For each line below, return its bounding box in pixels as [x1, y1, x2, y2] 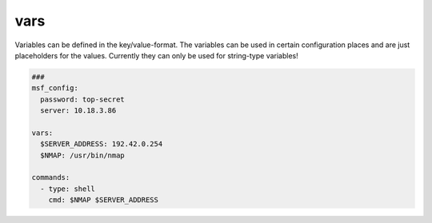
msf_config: [31, 84, 79, 93]
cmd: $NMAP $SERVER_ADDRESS [48, 196, 159, 205]
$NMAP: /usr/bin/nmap [40, 150, 126, 160]
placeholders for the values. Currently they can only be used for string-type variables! [14, 50, 299, 60]
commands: [31, 173, 70, 182]
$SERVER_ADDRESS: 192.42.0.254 [40, 140, 163, 149]
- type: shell [40, 184, 96, 193]
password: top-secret [40, 94, 126, 104]
